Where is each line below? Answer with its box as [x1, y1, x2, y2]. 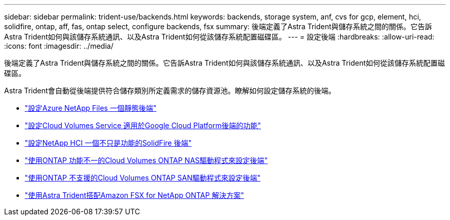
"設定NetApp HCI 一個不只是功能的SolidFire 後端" [25, 138, 192, 147]
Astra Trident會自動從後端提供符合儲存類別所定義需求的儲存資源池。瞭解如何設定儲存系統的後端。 [4, 86, 336, 95]
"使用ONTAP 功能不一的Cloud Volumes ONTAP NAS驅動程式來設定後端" [25, 156, 268, 165]
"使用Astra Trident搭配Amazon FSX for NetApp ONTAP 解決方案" [25, 191, 244, 199]
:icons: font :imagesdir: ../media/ [4, 42, 114, 50]
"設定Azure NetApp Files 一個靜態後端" [25, 104, 157, 112]
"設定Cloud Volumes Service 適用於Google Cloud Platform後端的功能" [25, 121, 261, 130]
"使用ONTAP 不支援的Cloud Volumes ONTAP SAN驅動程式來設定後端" [25, 173, 261, 182]
